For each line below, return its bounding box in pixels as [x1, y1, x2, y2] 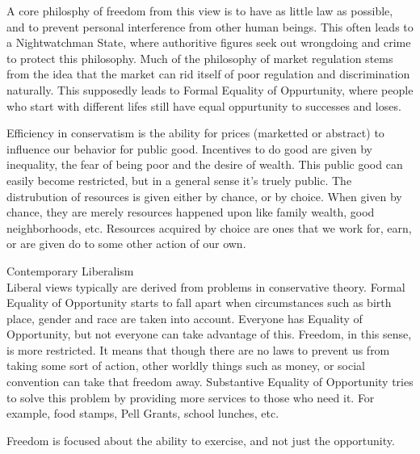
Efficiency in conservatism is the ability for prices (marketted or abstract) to [6, 124, 384, 141]
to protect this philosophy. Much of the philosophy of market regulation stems [6, 49, 393, 66]
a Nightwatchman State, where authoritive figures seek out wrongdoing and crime [6, 34, 411, 51]
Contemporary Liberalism [6, 262, 134, 279]
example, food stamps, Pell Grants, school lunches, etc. [6, 405, 279, 422]
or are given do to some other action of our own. [6, 235, 246, 252]
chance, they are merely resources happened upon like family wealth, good [6, 204, 375, 221]
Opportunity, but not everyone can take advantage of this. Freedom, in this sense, [6, 326, 412, 343]
